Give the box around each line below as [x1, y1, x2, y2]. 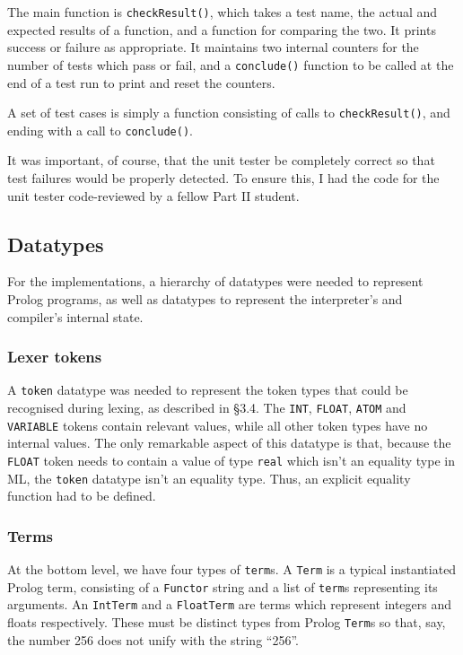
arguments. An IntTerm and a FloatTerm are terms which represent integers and [7, 595, 452, 614]
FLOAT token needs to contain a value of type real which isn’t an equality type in [7, 450, 455, 469]
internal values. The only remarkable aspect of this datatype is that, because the [7, 433, 451, 452]
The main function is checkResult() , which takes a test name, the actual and [7, 3, 438, 21]
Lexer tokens [7, 345, 102, 368]
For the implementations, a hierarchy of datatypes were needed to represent [7, 272, 424, 291]
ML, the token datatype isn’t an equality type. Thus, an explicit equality [7, 468, 411, 487]
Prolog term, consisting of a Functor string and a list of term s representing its [7, 577, 438, 596]
